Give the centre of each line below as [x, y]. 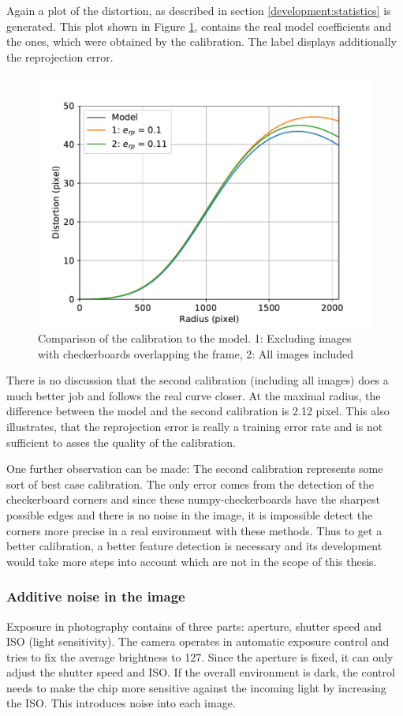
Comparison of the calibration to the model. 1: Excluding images [195, 337]
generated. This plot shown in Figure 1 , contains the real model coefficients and [199, 26]
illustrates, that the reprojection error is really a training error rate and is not [195, 426]
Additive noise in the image [96, 596]
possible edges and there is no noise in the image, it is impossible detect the [190, 514]
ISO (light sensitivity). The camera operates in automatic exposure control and [198, 641]
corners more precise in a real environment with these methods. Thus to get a [194, 530]
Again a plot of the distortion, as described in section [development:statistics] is [199, 10]
